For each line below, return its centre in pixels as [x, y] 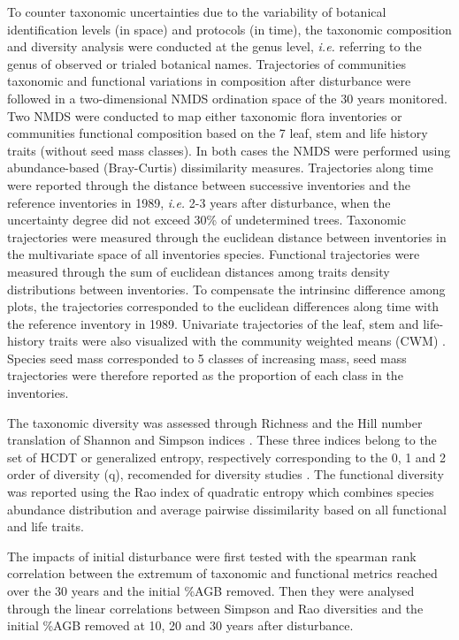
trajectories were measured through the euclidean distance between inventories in [227, 236]
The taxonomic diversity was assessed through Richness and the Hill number [215, 422]
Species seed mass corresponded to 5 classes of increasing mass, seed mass [207, 358]
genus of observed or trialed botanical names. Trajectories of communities [207, 63]
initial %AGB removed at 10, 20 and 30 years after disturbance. [180, 625]
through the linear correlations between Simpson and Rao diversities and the [215, 608]
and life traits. [46, 526]
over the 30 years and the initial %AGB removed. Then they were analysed [211, 590]
